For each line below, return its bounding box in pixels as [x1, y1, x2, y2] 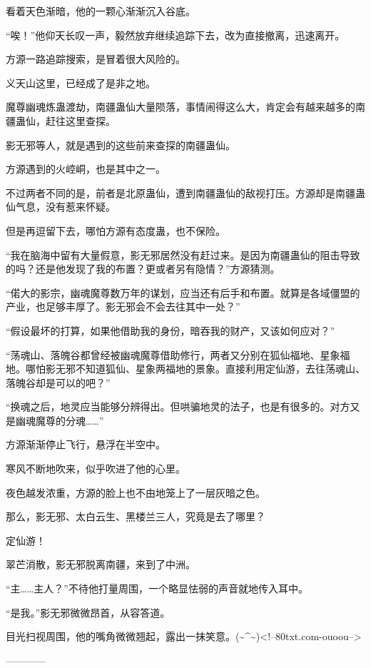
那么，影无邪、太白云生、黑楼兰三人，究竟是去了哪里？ [6, 509, 265, 524]
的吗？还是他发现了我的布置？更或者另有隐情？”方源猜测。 [6, 261, 280, 276]
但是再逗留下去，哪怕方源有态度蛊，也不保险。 [6, 223, 225, 238]
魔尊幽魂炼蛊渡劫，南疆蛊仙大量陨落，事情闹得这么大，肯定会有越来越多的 [6, 99, 355, 114]
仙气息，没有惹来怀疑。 [6, 199, 116, 214]
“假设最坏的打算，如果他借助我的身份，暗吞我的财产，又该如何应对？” [6, 323, 335, 338]
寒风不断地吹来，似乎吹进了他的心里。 [6, 461, 185, 476]
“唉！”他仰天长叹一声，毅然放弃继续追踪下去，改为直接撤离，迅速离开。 [6, 27, 345, 42]
